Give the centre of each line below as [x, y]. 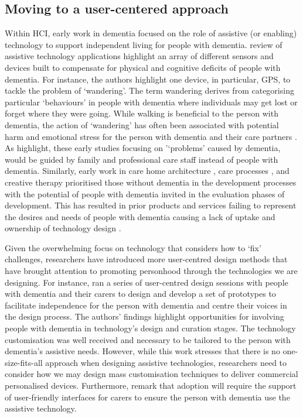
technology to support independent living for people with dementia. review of [144, 44]
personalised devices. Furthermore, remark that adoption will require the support [151, 386]
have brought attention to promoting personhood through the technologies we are [151, 271]
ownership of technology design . [63, 228]
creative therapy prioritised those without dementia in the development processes [151, 182]
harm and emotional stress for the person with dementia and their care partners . [151, 136]
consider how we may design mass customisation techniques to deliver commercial [151, 374]
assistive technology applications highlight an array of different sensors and [139, 56]
